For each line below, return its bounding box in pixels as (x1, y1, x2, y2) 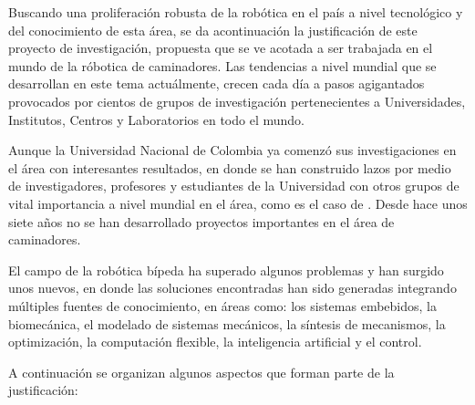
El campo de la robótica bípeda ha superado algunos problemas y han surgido (8, 260, 444, 279)
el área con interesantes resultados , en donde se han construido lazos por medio (8, 158, 451, 177)
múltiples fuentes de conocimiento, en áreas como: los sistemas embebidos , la (8, 296, 437, 315)
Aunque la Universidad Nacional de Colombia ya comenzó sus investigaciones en (8, 140, 457, 160)
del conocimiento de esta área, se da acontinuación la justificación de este (8, 20, 418, 39)
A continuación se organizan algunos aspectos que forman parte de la (8, 362, 395, 381)
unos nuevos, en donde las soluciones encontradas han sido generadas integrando (8, 278, 457, 297)
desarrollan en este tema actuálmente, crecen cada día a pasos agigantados (8, 74, 425, 93)
